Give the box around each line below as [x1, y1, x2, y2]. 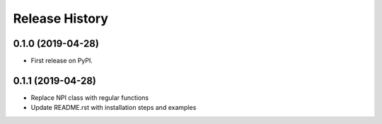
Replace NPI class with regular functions [30, 93, 149, 102]
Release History [13, 11, 109, 26]
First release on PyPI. [30, 57, 93, 65]
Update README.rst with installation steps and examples [30, 103, 197, 112]
